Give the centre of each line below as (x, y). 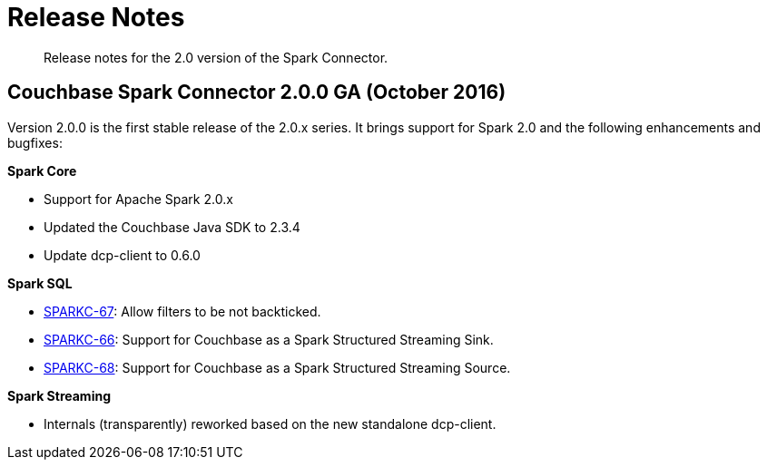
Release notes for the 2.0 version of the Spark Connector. (216, 57)
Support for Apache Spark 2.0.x (138, 199)
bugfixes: (35, 142)
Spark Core (42, 170)
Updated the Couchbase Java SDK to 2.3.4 (172, 227)
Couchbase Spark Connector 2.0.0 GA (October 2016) (257, 92)
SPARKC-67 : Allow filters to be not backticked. (182, 311)
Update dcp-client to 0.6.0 (122, 255)
